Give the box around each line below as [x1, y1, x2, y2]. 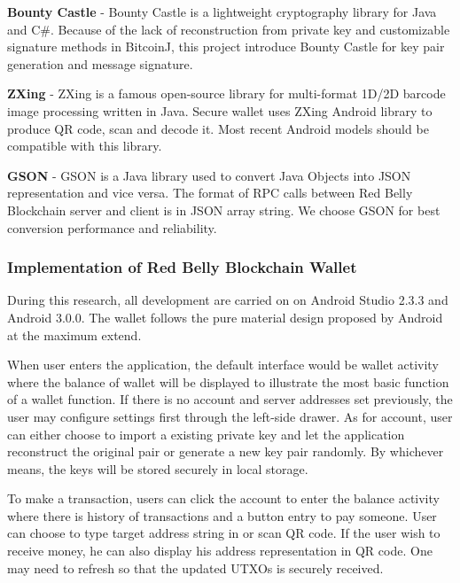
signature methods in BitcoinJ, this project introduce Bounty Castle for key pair [7, 37, 445, 56]
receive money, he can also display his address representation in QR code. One [7, 541, 433, 560]
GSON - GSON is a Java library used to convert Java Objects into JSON [7, 166, 411, 184]
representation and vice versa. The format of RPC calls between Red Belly [7, 183, 413, 202]
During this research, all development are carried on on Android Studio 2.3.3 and [7, 291, 448, 309]
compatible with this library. [7, 136, 162, 155]
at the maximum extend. [7, 325, 142, 344]
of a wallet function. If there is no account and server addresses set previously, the [7, 390, 453, 408]
